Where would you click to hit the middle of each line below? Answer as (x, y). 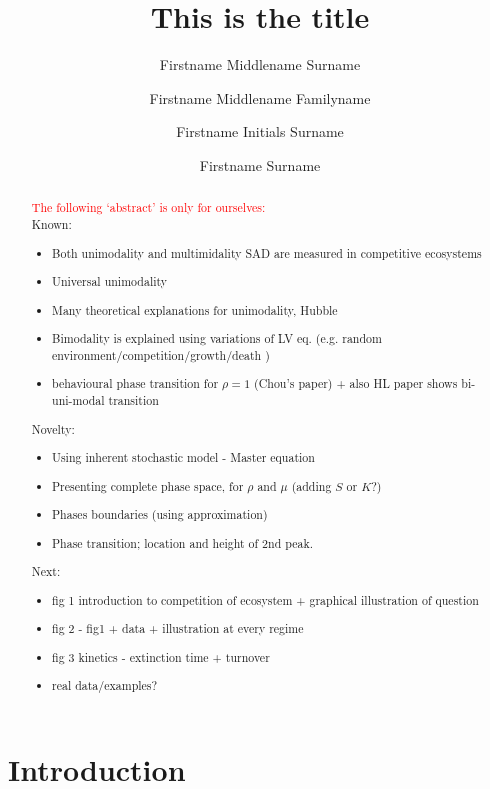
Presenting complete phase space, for (148, 485)
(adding (311, 485)
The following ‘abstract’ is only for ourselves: (148, 207)
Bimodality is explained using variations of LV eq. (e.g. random (217, 338)
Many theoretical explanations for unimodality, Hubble (195, 309)
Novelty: (53, 428)
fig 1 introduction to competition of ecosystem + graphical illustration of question (265, 599)
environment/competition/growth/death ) (161, 354)
